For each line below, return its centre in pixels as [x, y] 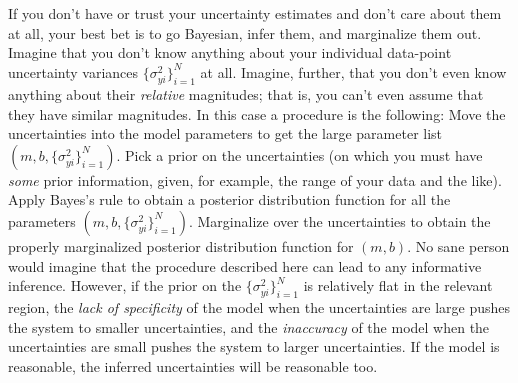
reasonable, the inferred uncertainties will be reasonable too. [193, 366]
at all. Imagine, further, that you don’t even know [353, 71]
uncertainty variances [73, 71]
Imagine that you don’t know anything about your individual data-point [230, 52]
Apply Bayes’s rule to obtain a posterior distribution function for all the [229, 199]
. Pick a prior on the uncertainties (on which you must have [299, 154]
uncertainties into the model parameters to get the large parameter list [225, 133]
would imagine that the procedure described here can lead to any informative [245, 265]
